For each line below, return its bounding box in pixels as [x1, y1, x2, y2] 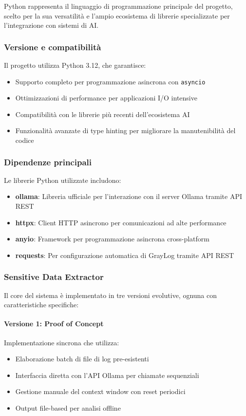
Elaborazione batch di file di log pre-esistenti [15, 354, 149, 364]
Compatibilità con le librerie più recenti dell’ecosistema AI [15, 109, 190, 119]
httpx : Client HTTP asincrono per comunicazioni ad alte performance [15, 217, 227, 227]
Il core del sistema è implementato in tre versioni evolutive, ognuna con [4, 290, 217, 300]
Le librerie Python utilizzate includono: [4, 175, 121, 185]
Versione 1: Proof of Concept [4, 318, 104, 329]
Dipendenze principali [4, 156, 92, 168]
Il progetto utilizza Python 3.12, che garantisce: [4, 60, 146, 70]
